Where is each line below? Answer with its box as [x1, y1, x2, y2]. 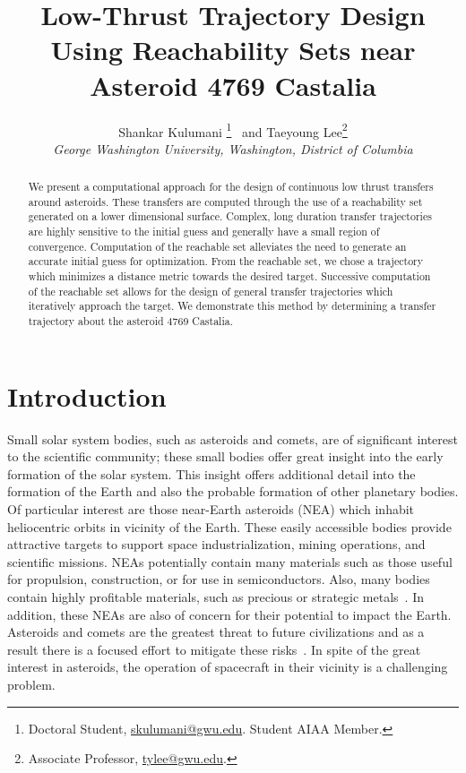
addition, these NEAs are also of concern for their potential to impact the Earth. [7, 605, 452, 623]
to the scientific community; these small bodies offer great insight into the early [7, 447, 444, 466]
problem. [7, 674, 56, 693]
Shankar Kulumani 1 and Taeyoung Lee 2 [118, 119, 348, 141]
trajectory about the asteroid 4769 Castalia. [28, 313, 233, 329]
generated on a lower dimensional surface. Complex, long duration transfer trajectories [28, 209, 432, 224]
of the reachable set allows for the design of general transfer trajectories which [28, 283, 393, 298]
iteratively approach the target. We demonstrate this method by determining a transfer [28, 298, 436, 313]
